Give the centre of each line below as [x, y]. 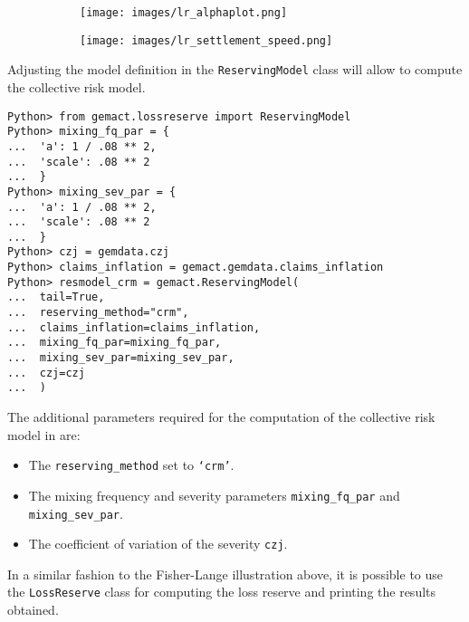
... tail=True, [56, 297]
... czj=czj [46, 373]
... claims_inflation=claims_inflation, [134, 327]
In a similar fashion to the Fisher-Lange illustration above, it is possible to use [225, 574]
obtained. [33, 610]
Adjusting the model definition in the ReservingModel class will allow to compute [235, 69]
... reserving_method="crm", [98, 313]
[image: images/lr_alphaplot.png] [184, 13]
